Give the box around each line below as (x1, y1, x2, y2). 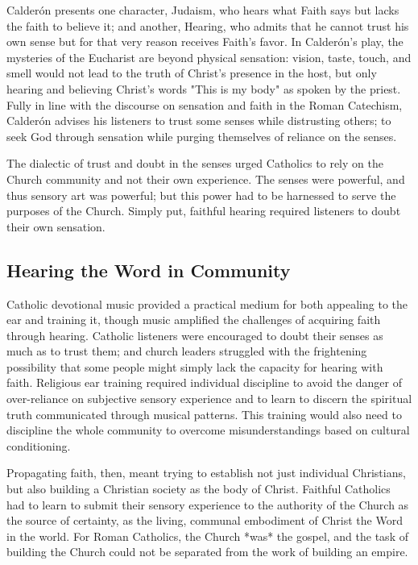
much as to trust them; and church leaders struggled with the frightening (6, 343, 367, 359)
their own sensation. (6, 218, 106, 235)
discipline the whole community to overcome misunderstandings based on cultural (6, 422, 410, 438)
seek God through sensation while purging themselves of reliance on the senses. (6, 127, 397, 144)
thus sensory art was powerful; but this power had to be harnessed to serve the (6, 186, 396, 203)
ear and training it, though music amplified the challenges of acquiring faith (6, 311, 381, 328)
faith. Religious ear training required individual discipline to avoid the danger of (6, 374, 403, 391)
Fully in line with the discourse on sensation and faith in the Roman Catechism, (6, 96, 403, 113)
